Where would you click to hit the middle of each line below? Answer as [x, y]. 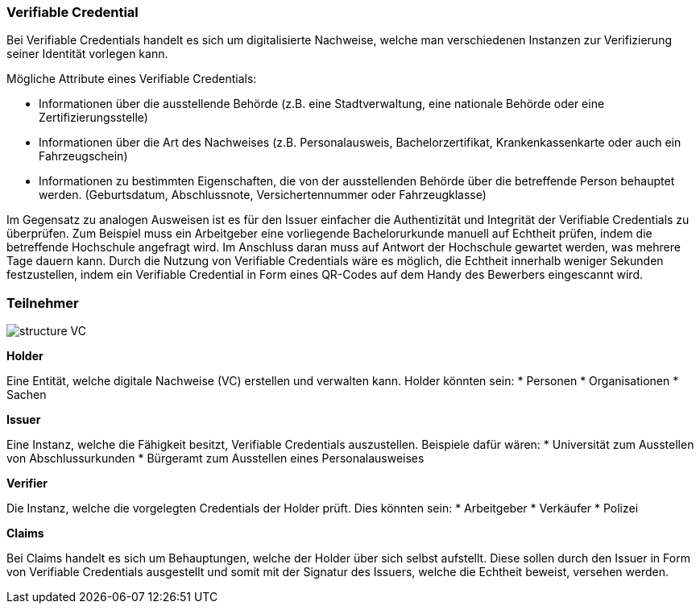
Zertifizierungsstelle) [93, 118]
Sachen [27, 395]
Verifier [27, 483]
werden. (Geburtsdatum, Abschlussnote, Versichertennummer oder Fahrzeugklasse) [263, 195]
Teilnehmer [43, 303]
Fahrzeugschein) [83, 156]
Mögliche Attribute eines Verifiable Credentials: [132, 79]
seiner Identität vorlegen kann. [87, 54]
